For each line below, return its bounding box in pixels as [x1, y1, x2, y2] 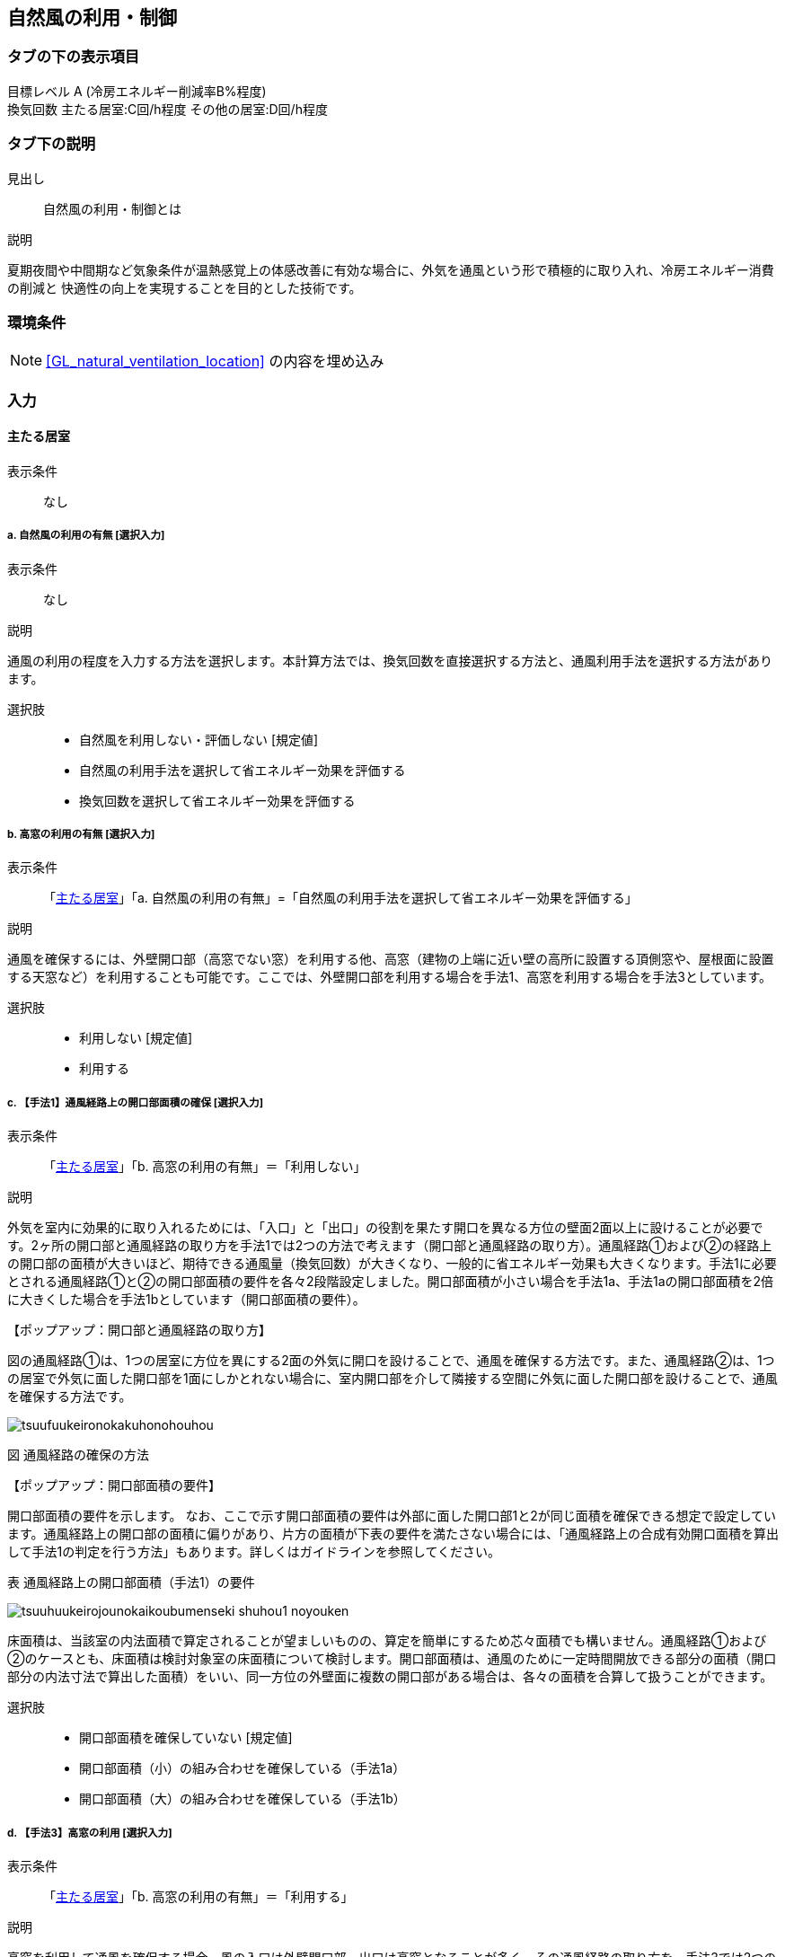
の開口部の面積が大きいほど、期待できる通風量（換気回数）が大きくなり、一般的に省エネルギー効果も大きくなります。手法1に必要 [7, 1256, 777, 1272]
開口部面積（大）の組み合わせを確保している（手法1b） [79, 1791, 406, 1807]
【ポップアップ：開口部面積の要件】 [7, 1477, 221, 1494]
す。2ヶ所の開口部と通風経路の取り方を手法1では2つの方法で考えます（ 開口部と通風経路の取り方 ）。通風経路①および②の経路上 [7, 1238, 772, 1254]
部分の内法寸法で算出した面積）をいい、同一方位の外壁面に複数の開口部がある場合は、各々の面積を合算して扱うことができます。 [7, 1669, 773, 1685]
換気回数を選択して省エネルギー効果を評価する [79, 792, 356, 808]
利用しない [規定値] [79, 1030, 193, 1046]
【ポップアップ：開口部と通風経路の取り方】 [7, 1322, 271, 1338]
